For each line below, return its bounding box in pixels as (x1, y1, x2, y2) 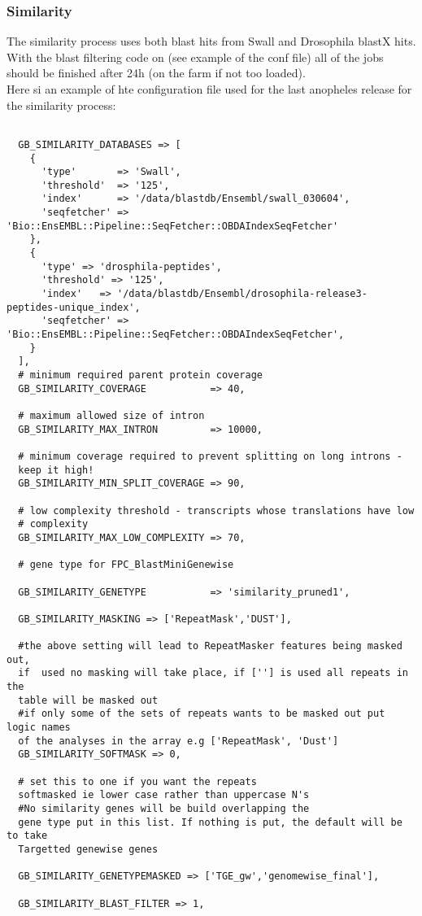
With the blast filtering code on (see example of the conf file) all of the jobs (7, 48, 384, 65)
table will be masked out (18, 694, 159, 706)
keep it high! (18, 464, 94, 476)
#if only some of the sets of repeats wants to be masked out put (18, 708, 385, 720)
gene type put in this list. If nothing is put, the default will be (18, 816, 402, 828)
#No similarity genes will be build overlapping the (18, 803, 310, 814)
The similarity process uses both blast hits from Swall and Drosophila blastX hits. (7, 33, 416, 50)
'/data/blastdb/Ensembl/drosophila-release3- (117, 288, 368, 300)
